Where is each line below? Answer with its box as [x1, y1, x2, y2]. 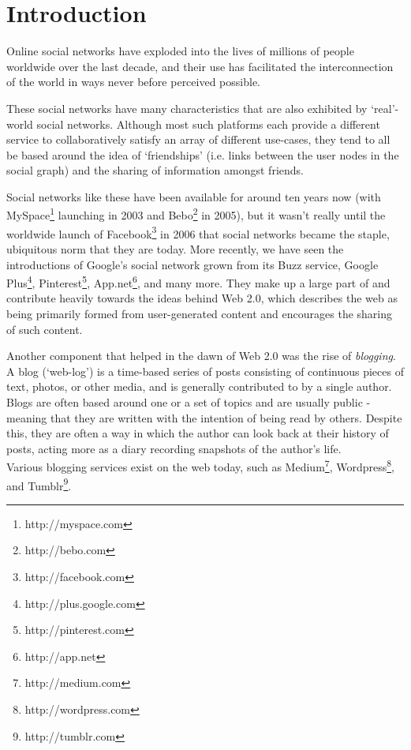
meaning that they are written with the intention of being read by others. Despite [6, 409, 402, 426]
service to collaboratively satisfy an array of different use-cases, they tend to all [6, 131, 390, 148]
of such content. [6, 321, 83, 337]
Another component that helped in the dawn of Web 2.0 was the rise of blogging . [6, 347, 396, 364]
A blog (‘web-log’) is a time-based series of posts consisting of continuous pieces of [6, 362, 404, 379]
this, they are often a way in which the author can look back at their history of [6, 425, 389, 441]
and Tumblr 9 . [6, 474, 72, 493]
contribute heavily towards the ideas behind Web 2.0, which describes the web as [6, 290, 398, 306]
